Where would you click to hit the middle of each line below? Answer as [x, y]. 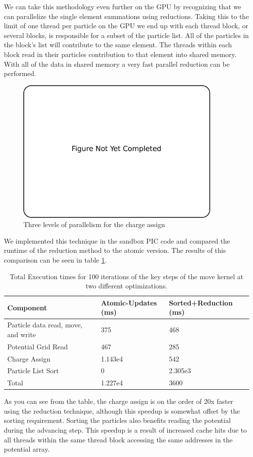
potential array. [27, 449]
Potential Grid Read [38, 346]
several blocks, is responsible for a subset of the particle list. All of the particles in [126, 35]
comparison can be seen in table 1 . [55, 260]
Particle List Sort [33, 371]
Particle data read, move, [45, 325]
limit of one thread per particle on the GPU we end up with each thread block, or [126, 26]
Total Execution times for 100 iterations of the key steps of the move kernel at [126, 276]
